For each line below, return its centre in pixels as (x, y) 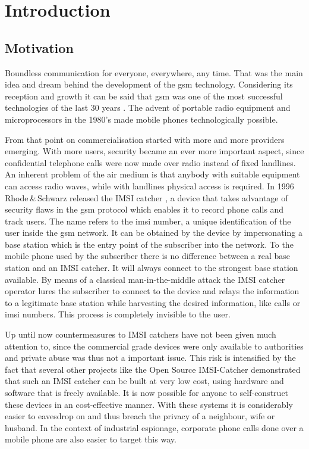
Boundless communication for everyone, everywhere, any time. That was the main (154, 72)
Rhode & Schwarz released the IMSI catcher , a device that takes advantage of (146, 197)
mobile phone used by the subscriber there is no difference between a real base (148, 256)
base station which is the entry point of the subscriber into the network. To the (149, 244)
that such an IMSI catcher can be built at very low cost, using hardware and (144, 381)
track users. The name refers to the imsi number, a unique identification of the (148, 221)
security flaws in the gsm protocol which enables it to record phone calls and (144, 209)
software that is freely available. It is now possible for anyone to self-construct (147, 393)
